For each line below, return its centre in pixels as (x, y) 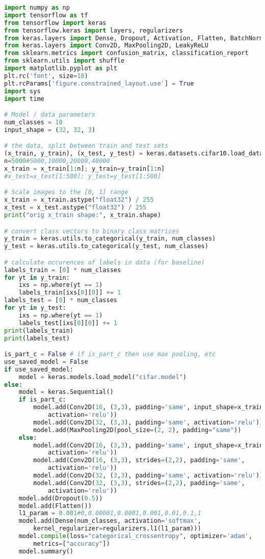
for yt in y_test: (35, 308)
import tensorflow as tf (46, 15)
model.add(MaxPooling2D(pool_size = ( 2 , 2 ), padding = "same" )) (137, 430)
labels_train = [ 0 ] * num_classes (63, 270)
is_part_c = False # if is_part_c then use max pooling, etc (110, 354)
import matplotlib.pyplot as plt (61, 68)
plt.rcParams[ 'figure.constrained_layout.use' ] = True (99, 83)
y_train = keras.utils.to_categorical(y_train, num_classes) (110, 239)
